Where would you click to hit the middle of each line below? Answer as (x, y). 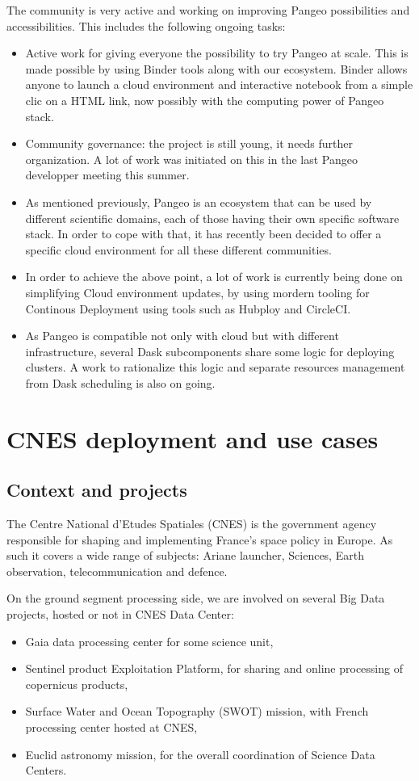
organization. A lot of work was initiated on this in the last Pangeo (191, 159)
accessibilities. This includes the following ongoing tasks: (146, 25)
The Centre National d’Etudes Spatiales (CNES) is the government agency (192, 524)
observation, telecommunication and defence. (117, 571)
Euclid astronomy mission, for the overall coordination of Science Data (200, 754)
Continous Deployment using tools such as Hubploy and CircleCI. (188, 308)
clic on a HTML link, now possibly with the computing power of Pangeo (205, 100)
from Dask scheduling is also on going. (120, 382)
